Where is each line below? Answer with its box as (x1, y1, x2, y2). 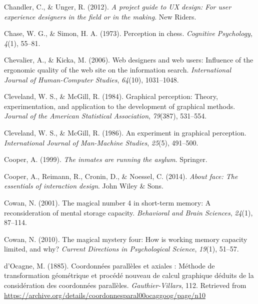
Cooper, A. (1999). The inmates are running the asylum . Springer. (4, 154, 207, 164)
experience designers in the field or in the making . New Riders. (4, 11, 196, 21)
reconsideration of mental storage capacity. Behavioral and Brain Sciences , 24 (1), (4, 207, 253, 217)
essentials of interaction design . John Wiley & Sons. (4, 180, 164, 191)
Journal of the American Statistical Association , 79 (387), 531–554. (4, 110, 207, 121)
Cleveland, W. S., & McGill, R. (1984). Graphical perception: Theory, (4, 91, 218, 101)
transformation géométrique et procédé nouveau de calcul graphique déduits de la (4, 270, 254, 280)
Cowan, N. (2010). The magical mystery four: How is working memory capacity (4, 233, 247, 244)
